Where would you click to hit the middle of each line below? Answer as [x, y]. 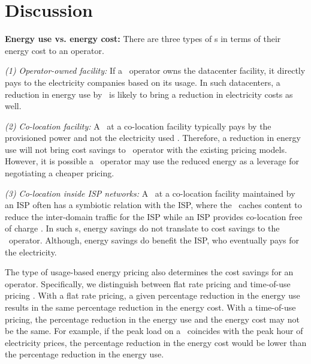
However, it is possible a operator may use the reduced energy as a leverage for [152, 161]
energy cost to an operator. [55, 50]
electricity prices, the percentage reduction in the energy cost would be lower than [156, 342]
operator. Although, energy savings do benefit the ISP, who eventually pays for [154, 240]
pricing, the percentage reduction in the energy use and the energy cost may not [152, 319]
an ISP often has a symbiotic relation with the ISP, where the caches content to [153, 205]
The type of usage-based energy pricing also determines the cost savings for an [149, 272]
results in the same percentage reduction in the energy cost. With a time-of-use [150, 307]
